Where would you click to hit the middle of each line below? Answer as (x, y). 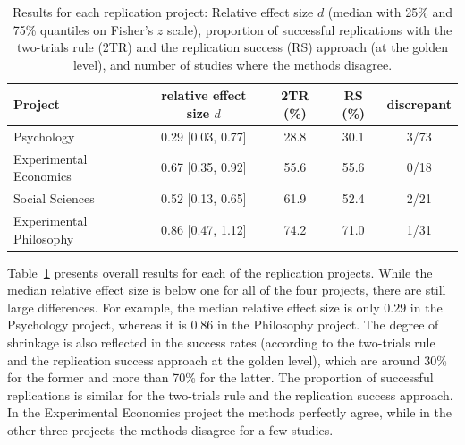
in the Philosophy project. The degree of (328, 325)
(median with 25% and (390, 12)
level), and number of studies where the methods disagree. (232, 64)
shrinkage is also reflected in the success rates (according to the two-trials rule (221, 342)
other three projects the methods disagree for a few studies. (170, 429)
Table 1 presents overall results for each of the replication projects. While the (220, 272)
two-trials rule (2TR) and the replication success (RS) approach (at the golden (232, 47)
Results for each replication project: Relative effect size (163, 12)
